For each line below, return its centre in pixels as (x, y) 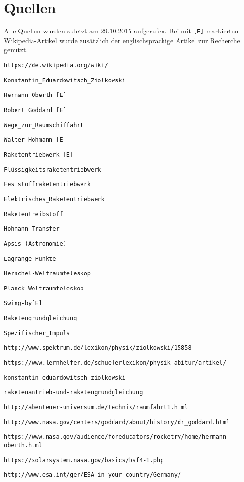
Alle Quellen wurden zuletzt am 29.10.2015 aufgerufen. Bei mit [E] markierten (121, 31)
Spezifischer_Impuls (37, 333)
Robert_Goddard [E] (35, 110)
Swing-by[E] (23, 303)
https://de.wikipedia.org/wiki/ (56, 65)
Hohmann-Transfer (32, 229)
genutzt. (16, 50)
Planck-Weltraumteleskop (44, 288)
